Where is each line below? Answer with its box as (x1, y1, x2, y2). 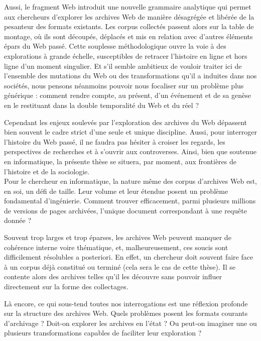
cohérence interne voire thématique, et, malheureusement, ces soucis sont (4, 242, 228, 252)
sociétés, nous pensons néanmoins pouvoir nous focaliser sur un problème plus (4, 80, 244, 90)
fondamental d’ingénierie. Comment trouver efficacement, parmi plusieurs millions (4, 195, 256, 206)
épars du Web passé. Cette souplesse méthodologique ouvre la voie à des (4, 41, 226, 51)
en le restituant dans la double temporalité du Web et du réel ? (4, 99, 199, 110)
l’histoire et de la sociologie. (4, 166, 90, 176)
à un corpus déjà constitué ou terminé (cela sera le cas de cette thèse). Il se (4, 261, 235, 272)
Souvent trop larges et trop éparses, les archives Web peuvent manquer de (4, 232, 231, 243)
